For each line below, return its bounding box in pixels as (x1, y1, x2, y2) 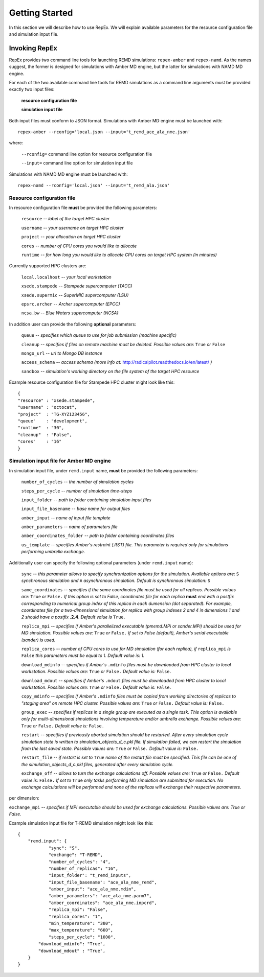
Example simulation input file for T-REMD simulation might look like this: (9, 820, 154, 826)
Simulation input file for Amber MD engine (9, 458, 111, 465)
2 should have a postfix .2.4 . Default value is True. (21, 614, 127, 620)
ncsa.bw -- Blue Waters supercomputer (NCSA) (21, 310, 119, 316)
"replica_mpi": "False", (48, 907, 109, 912)
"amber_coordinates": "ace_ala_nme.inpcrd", (48, 900, 157, 906)
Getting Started (9, 7, 73, 18)
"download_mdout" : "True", (38, 948, 106, 954)
